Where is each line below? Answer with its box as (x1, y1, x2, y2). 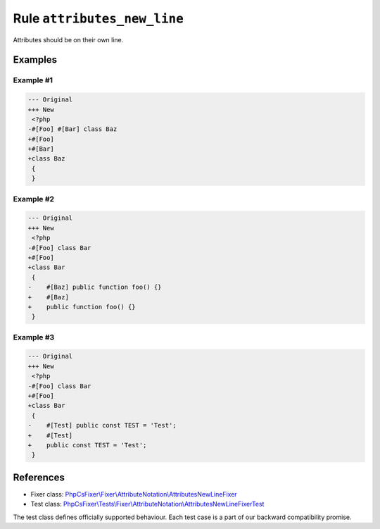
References (13, 471, 65, 483)
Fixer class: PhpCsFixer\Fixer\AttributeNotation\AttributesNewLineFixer (30, 490, 237, 498)
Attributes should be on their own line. (13, 35, 124, 44)
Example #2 (13, 194, 55, 204)
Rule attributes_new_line (13, 11, 184, 26)
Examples (13, 54, 58, 66)
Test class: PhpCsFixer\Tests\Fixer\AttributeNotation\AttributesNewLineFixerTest (30, 500, 265, 509)
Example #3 (13, 332, 55, 342)
